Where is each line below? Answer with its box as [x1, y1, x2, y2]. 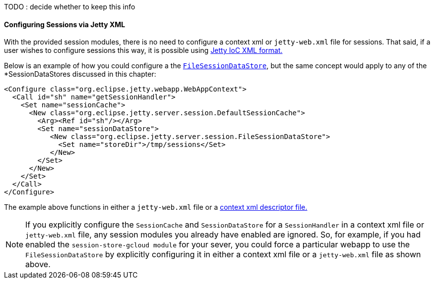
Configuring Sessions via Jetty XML [4, 20, 125, 29]
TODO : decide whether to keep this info [4, 2, 135, 11]
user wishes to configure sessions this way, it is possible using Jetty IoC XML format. [4, 46, 283, 55]
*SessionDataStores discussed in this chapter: [4, 70, 156, 79]
